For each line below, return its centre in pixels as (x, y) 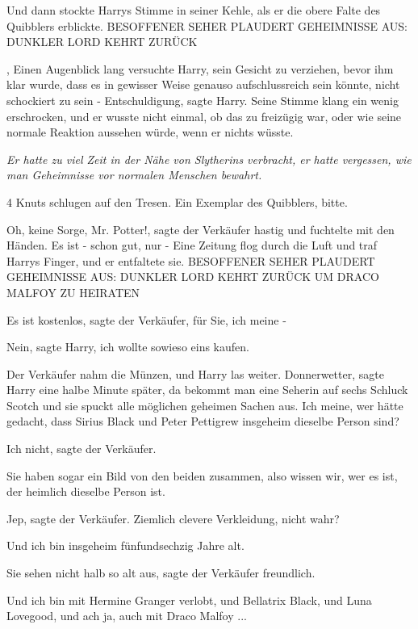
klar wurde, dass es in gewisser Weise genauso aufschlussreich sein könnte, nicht (203, 84)
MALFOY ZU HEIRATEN (73, 292)
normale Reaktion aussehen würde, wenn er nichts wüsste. (150, 132)
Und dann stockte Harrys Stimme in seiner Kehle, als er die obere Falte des (194, 10)
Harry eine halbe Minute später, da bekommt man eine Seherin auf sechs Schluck (207, 390)
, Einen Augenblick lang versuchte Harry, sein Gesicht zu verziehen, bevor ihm (200, 68)
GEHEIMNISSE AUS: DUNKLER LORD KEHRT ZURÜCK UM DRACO (193, 277)
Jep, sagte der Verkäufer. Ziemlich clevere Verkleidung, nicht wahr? (173, 518)
